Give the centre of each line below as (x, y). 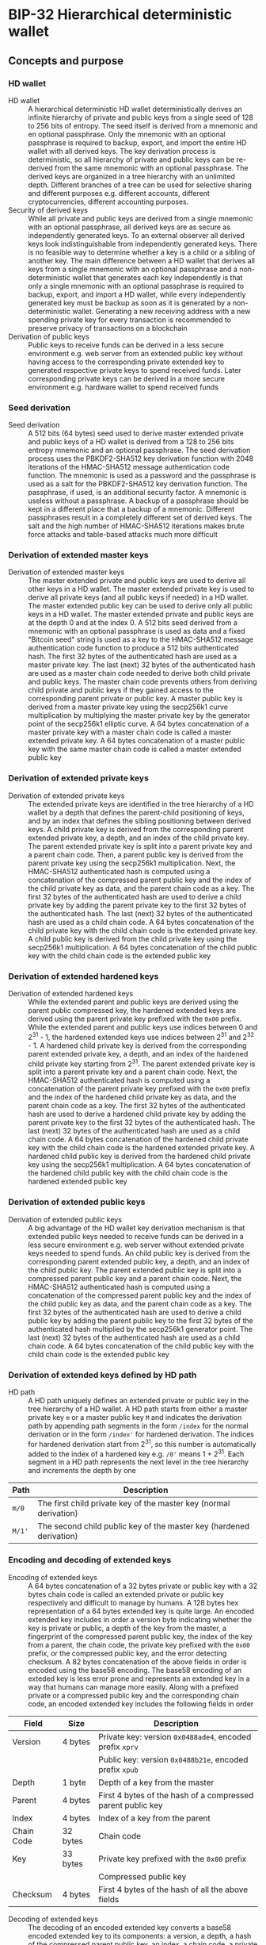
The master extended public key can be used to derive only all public (141, 606)
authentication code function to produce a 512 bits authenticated (133, 648)
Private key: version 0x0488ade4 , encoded (175, 1736)
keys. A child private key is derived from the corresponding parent (136, 829)
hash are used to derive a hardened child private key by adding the (137, 1114)
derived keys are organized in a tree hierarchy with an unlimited (132, 176)
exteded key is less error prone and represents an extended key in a (139, 1678)
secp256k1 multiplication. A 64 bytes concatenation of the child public (142, 947)
